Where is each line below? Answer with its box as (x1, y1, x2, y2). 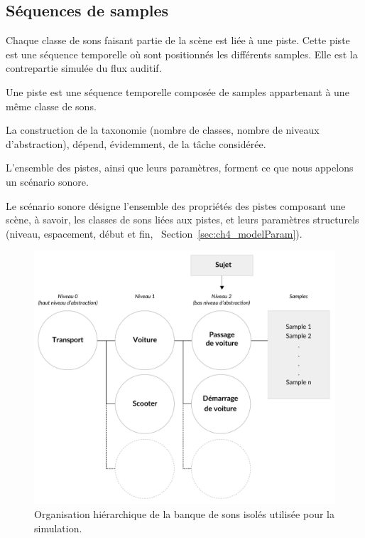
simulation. (34, 520, 82, 535)
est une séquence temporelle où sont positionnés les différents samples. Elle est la (6, 46, 358, 61)
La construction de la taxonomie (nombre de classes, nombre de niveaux (6, 122, 320, 137)
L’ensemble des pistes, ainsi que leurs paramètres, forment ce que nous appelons (6, 160, 354, 175)
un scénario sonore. (6, 174, 89, 189)
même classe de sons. (6, 98, 97, 113)
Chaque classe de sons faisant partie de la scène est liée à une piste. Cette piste (6, 33, 350, 48)
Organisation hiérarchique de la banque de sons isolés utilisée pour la (34, 507, 334, 522)
